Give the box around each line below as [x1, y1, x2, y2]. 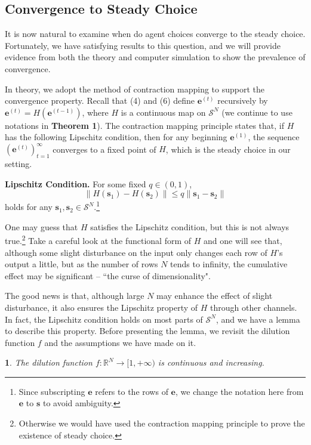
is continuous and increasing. [158, 356, 264, 369]
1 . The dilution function [5, 356, 93, 369]
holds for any [5, 200, 53, 213]
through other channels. [210, 301, 297, 313]
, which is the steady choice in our [165, 143, 291, 155]
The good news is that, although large [5, 289, 144, 302]
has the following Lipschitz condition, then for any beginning [5, 131, 227, 143]
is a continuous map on [121, 106, 206, 118]
